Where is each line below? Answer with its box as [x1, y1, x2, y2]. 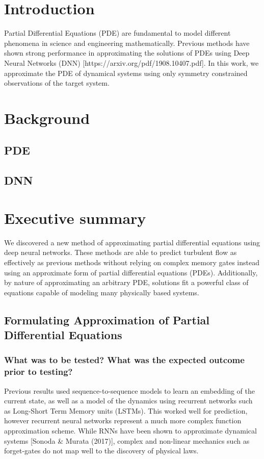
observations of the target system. [4, 78, 110, 88]
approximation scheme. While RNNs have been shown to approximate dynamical [4, 425, 257, 436]
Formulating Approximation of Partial [4, 312, 210, 327]
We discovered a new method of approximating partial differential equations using [4, 237, 260, 247]
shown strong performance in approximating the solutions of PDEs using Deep [4, 47, 250, 58]
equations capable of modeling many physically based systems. [4, 287, 199, 297]
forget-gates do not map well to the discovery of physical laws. [4, 445, 199, 456]
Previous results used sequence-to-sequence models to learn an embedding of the [4, 385, 255, 396]
